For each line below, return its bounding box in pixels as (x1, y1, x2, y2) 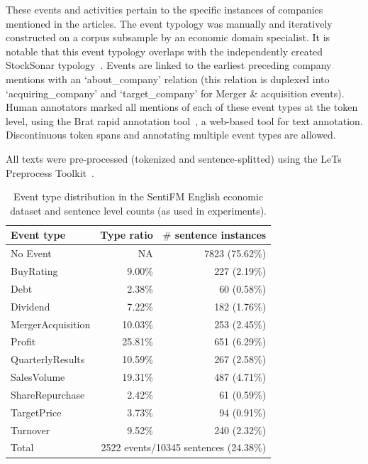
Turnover (11, 422, 50, 437)
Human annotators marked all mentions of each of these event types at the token (6, 99, 358, 114)
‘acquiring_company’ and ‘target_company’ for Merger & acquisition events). (6, 85, 345, 100)
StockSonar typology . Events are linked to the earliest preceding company (6, 58, 332, 72)
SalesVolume (11, 369, 65, 384)
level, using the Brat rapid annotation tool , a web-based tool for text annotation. (6, 113, 363, 128)
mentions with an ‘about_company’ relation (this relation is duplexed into (6, 71, 330, 86)
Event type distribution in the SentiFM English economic (13, 189, 264, 204)
